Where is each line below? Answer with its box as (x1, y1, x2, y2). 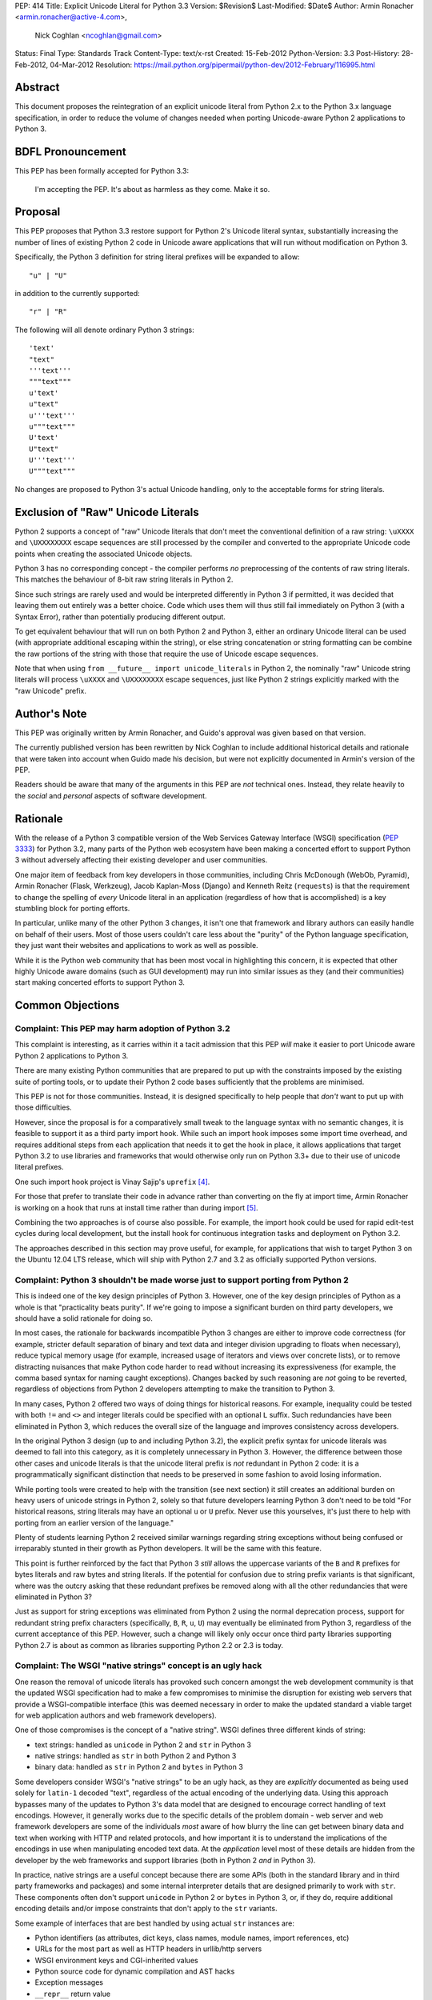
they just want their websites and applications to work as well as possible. (14, 941, 259, 950)
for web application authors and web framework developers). (14, 1710, 217, 1720)
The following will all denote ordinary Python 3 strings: (14, 325, 195, 334)
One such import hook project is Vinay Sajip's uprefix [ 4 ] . (14, 1177, 210, 1186)
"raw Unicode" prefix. (14, 686, 87, 695)
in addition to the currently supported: (14, 289, 140, 298)
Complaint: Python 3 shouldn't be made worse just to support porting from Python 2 (14, 1274, 350, 1286)
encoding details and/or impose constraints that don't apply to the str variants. (14, 1904, 278, 1914)
